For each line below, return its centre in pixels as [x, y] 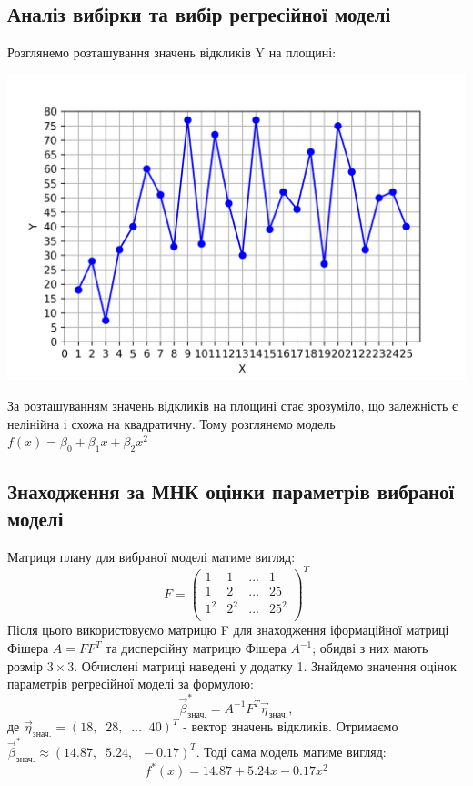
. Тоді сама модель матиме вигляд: [291, 751]
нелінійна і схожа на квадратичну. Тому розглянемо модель [171, 423]
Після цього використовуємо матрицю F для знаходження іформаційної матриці [228, 630]
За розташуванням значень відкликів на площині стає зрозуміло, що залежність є [232, 406]
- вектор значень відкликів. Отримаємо [291, 726]
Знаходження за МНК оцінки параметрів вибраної [231, 491]
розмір [25, 665]
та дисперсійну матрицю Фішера [196, 648]
